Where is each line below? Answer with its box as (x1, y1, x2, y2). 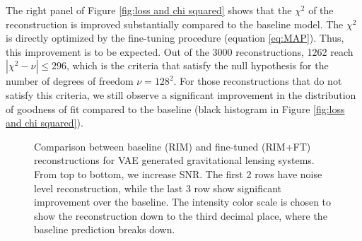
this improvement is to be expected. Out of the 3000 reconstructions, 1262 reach (6, 44, 354, 59)
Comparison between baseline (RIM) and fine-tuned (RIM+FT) (34, 139, 311, 153)
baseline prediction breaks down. (34, 222, 175, 237)
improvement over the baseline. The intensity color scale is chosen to (34, 194, 332, 209)
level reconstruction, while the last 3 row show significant (34, 180, 282, 195)
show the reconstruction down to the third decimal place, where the (34, 208, 327, 223)
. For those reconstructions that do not (173, 74, 342, 88)
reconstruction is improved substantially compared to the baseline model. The (6, 16, 344, 31)
